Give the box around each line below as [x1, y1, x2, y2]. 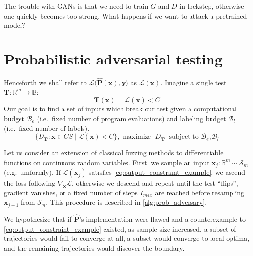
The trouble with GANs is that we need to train [4, 1, 148, 11]
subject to [169, 133, 199, 141]
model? [4, 20, 25, 30]
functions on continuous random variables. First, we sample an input [4, 157, 210, 167]
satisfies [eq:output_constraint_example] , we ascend [88, 167, 245, 177]
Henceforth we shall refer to [4, 77, 87, 87]
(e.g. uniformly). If [4, 167, 61, 177]
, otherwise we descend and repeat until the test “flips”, [72, 178, 238, 188]
